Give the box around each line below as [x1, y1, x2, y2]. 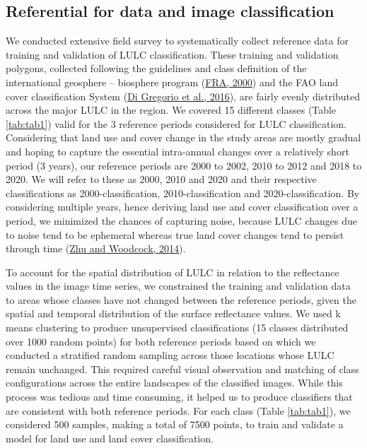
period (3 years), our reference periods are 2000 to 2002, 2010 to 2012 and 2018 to [6, 158, 362, 172]
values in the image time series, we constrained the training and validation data [6, 278, 351, 293]
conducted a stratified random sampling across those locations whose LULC [6, 348, 334, 362]
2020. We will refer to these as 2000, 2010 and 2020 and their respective [6, 172, 317, 187]
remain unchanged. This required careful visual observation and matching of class [6, 361, 359, 376]
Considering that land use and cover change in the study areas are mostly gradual [6, 130, 361, 145]
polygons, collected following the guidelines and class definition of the [6, 61, 307, 76]
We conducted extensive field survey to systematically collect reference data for [6, 33, 349, 48]
